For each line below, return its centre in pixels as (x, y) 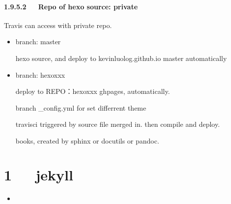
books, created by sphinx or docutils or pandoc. (87, 140)
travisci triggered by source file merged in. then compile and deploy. (118, 124)
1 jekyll (39, 174)
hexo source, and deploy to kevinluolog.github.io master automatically (121, 58)
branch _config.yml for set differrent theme (81, 107)
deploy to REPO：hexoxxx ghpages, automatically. (93, 91)
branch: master (38, 42)
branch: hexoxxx (40, 74)
